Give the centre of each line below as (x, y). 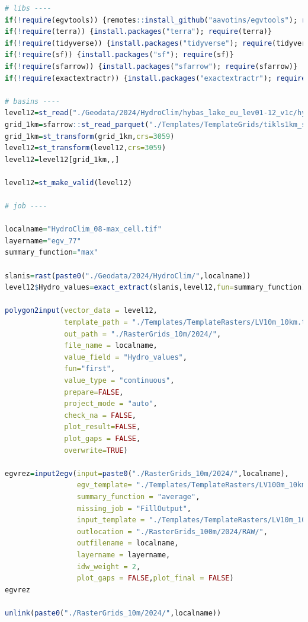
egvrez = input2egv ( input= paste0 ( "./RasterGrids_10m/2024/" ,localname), (147, 473)
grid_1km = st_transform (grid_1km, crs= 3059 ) (90, 136)
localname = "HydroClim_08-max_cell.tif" (83, 229)
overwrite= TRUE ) (96, 450)
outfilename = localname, (128, 543)
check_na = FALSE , (100, 415)
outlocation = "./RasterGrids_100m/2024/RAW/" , (172, 531)
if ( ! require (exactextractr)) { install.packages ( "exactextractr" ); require (155, 78)
